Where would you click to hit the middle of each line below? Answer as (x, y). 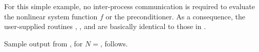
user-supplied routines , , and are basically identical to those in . (105, 26)
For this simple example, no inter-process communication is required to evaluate (129, 6)
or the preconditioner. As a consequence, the (175, 16)
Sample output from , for (44, 43)
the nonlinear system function (51, 16)
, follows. (114, 43)
